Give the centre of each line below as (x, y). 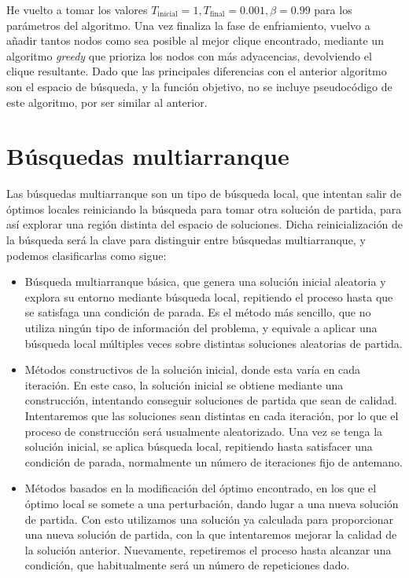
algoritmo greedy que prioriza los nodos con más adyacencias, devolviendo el (189, 55)
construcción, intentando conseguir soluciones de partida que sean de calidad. (211, 400)
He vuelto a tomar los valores (77, 9)
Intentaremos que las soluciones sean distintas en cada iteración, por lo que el (212, 415)
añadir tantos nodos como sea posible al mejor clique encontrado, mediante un (195, 40)
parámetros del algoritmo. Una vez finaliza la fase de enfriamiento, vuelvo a (188, 25)
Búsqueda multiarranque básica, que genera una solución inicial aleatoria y (205, 282)
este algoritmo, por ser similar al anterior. (107, 102)
